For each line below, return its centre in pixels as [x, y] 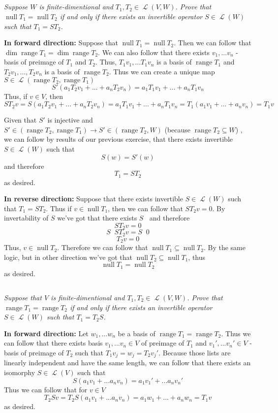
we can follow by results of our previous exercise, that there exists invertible [118, 139]
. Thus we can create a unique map [162, 71]
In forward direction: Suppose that [61, 43]
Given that [20, 120]
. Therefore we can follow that [103, 247]
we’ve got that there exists [97, 218]
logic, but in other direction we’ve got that [68, 257]
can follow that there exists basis [53, 343]
